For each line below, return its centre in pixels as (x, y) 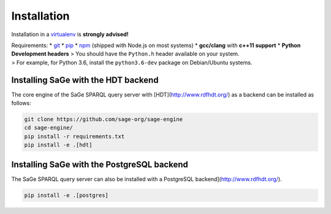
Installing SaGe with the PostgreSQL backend (100, 164)
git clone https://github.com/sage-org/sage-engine (104, 119)
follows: (21, 103)
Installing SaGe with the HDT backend (85, 80)
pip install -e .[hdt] (58, 145)
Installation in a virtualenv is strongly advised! (70, 34)
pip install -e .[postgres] (66, 195)
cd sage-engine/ (49, 128)
